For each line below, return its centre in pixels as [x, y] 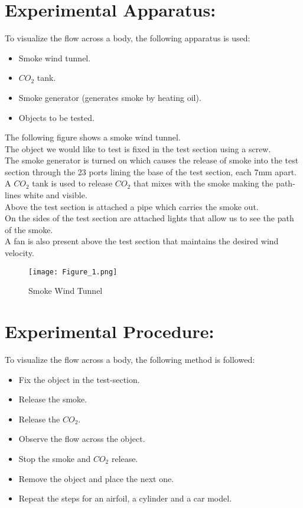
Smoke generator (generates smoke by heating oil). [110, 97]
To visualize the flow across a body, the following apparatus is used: [128, 38]
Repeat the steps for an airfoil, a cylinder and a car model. [125, 498]
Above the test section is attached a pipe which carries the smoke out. [132, 206]
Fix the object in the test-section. [79, 379]
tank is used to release [72, 183]
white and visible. [55, 195]
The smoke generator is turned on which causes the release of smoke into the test [152, 160]
